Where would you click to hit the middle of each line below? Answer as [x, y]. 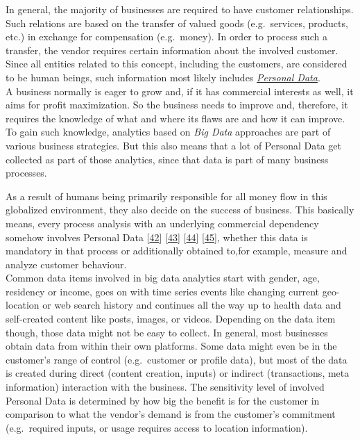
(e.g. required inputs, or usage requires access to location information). [157, 427]
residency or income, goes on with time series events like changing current [163, 291]
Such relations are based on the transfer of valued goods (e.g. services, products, [177, 23]
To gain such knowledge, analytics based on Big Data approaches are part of [168, 132]
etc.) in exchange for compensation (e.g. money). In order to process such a [166, 36]
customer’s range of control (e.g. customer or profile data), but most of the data [177, 359]
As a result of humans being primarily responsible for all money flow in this [166, 196]
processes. [26, 173]
